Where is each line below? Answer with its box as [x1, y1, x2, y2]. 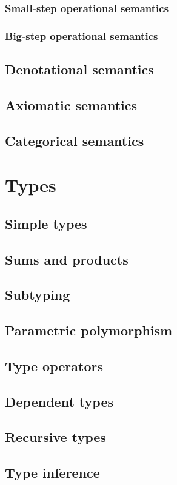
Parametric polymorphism [5, 321, 173, 340]
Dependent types [5, 392, 113, 411]
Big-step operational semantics [5, 28, 158, 43]
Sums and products [5, 249, 129, 268]
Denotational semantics [5, 60, 154, 79]
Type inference [5, 463, 100, 482]
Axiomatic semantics [5, 95, 138, 114]
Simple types [5, 214, 87, 233]
